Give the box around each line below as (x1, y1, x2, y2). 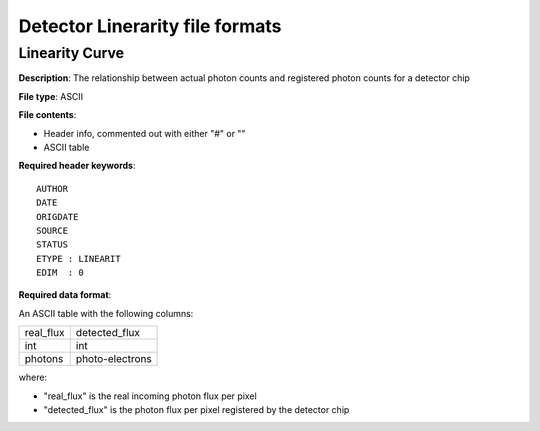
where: (18, 371, 48, 384)
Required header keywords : (18, 160, 136, 172)
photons (24, 352, 64, 366)
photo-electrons (75, 352, 152, 366)
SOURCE (36, 225, 69, 236)
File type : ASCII (18, 90, 84, 102)
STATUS (36, 239, 69, 250)
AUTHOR (36, 183, 69, 194)
